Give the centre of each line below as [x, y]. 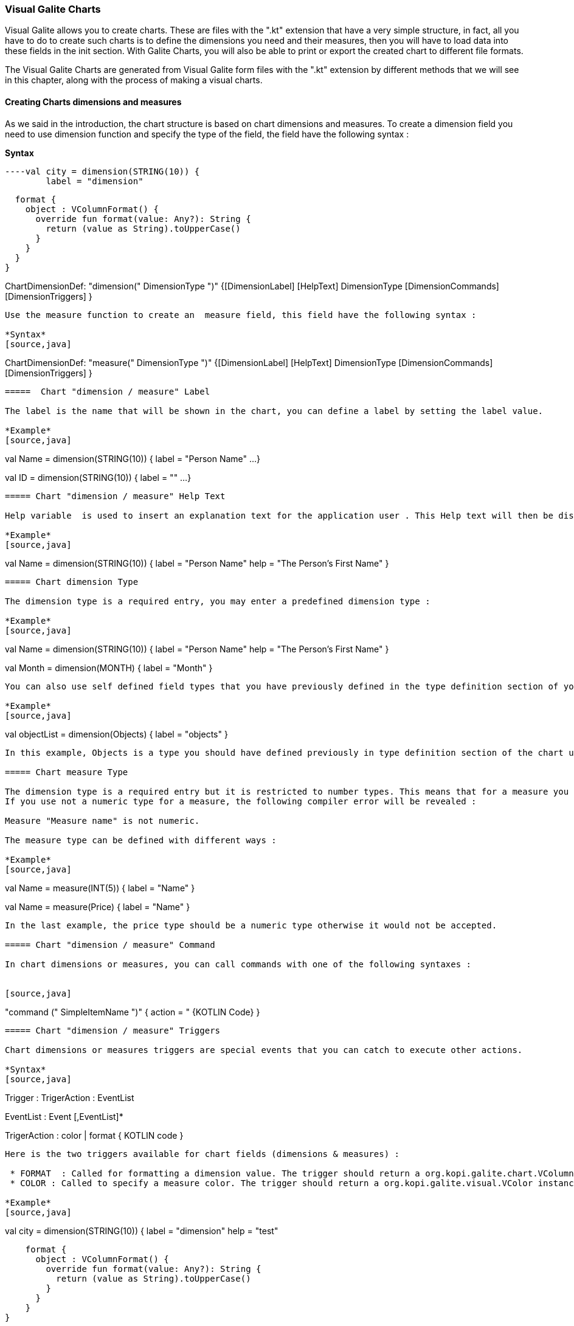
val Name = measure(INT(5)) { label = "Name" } [100, 888]
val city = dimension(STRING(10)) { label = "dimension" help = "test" [142, 1231]
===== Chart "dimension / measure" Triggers [113, 1030]
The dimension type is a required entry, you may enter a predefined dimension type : [218, 601]
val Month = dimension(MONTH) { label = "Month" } [109, 668]
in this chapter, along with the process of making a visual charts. [134, 80]
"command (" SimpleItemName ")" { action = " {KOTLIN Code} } [133, 1012]
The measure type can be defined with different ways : [141, 840]
